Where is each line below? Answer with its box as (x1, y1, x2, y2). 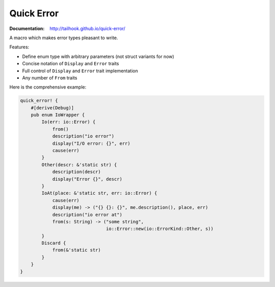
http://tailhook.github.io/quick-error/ (49, 25, 126, 32)
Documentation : (9, 25, 45, 32)
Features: (9, 44, 30, 50)
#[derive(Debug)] (31, 105, 74, 110)
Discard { (41, 240, 66, 246)
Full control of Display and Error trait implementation (22, 68, 139, 74)
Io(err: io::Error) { (41, 119, 96, 125)
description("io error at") (52, 212, 122, 217)
